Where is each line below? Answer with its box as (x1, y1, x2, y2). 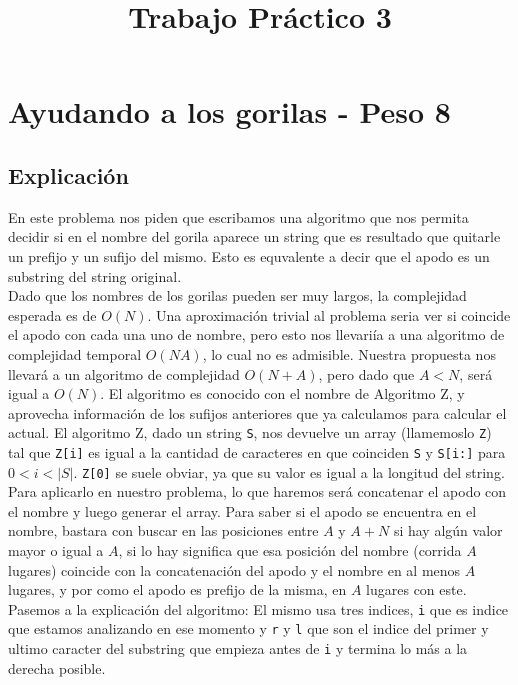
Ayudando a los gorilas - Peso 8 (8, 91, 451, 132)
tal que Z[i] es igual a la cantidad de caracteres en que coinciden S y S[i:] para (8, 441, 506, 462)
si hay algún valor (393, 520, 503, 541)
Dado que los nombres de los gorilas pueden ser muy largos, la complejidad (8, 285, 467, 306)
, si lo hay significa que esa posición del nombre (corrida (118, 540, 462, 561)
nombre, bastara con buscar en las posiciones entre (8, 520, 319, 541)
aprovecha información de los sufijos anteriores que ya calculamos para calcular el (8, 402, 507, 423)
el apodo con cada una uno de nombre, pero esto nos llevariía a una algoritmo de (8, 324, 505, 345)
